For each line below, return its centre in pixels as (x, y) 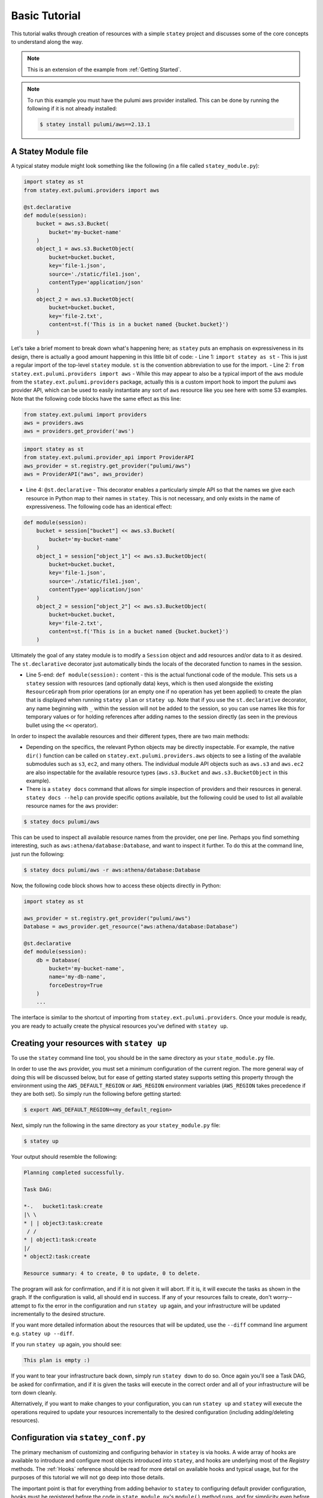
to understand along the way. (47, 41)
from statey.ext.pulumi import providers (85, 414)
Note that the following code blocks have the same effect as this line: (96, 398)
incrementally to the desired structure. (58, 1314)
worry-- (283, 1297)
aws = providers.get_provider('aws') (79, 431)
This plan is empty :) (57, 1360)
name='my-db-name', (77, 977)
